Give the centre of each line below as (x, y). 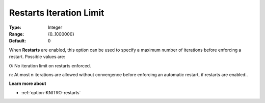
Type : (15, 27)
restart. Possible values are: (37, 57)
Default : (18, 41)
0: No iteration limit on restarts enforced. (50, 65)
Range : (16, 34)
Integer (55, 27)
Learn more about (28, 83)
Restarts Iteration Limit (57, 13)
